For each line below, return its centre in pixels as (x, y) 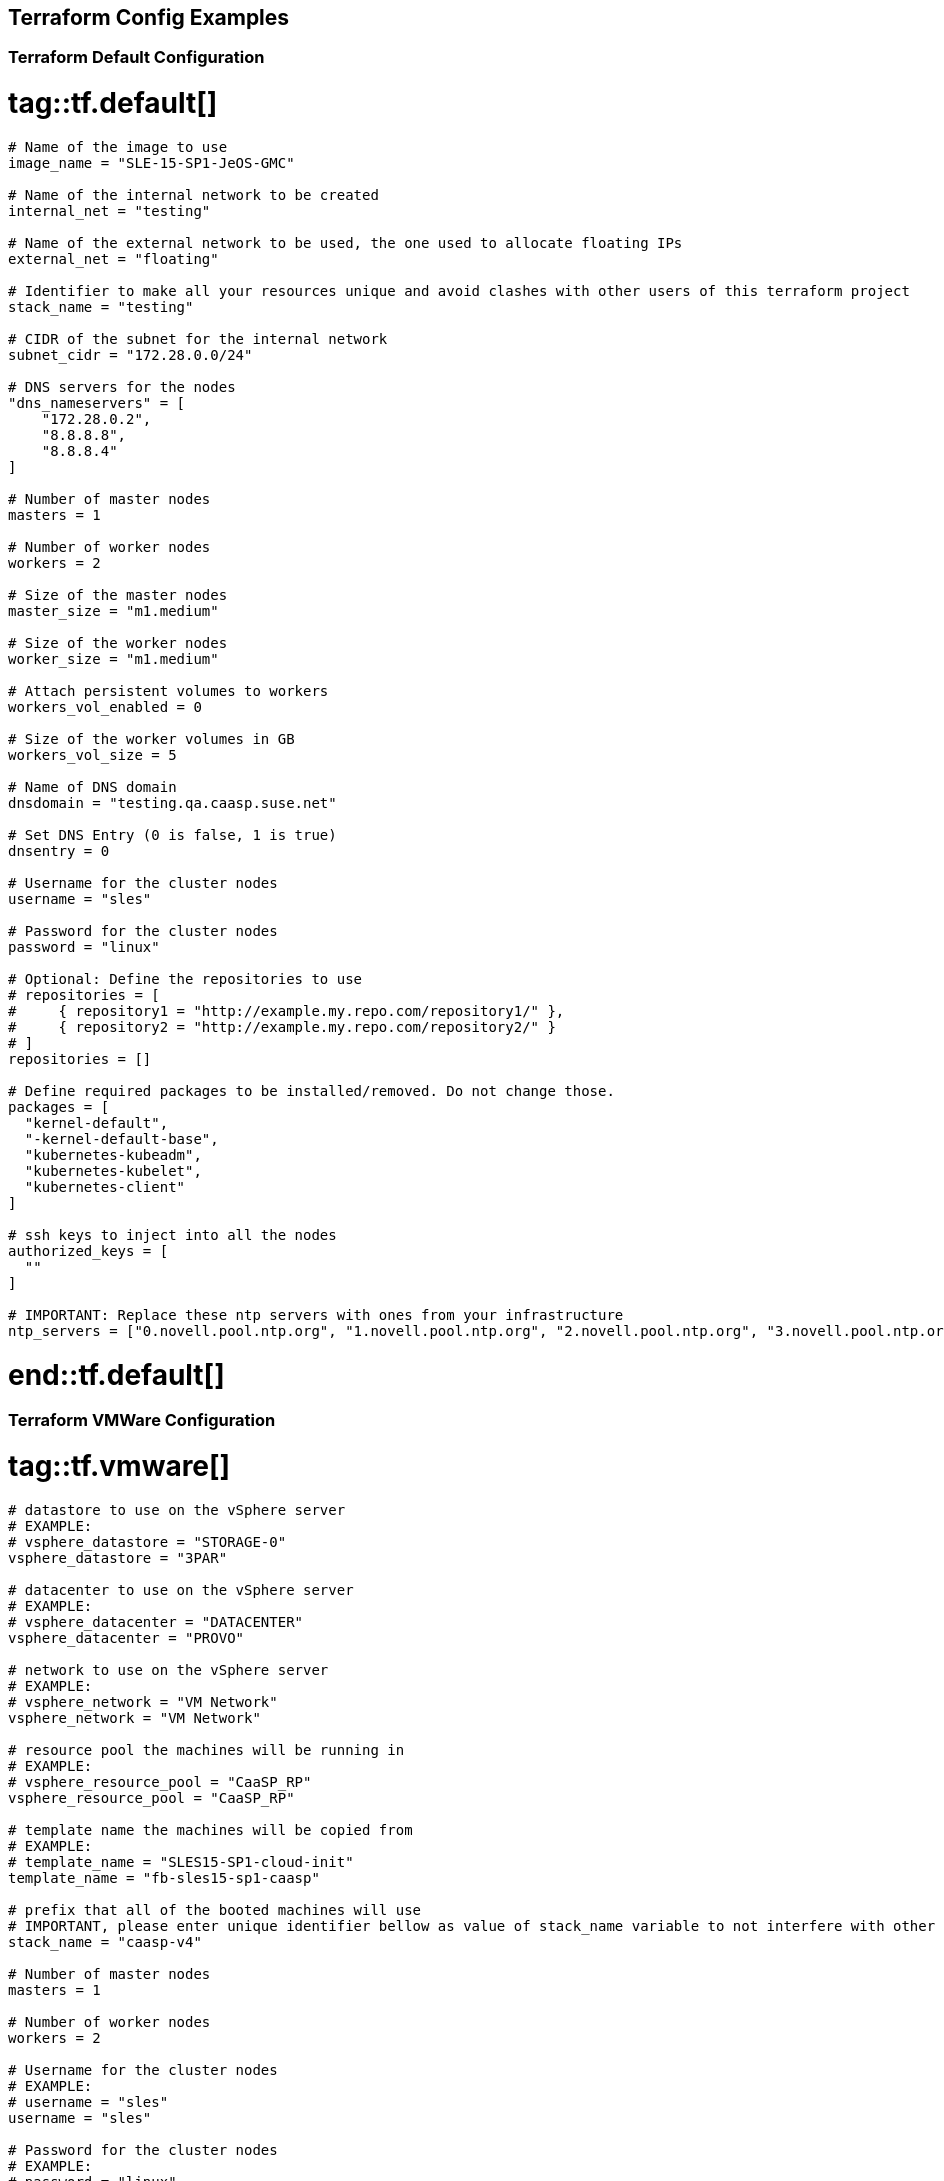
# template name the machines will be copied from (210, 1829)
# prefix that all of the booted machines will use (215, 1909)
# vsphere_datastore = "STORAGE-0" (147, 1541)
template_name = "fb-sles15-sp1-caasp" (164, 1877)
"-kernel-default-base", (121, 1138)
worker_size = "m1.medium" (113, 658)
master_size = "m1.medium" (113, 610)
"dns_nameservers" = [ (97, 402)
